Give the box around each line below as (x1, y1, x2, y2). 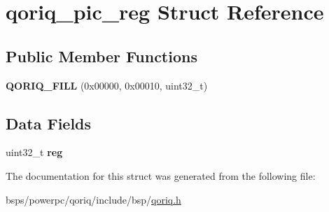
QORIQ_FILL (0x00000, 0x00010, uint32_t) (6, 78, 208, 92)
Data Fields (6, 112, 92, 134)
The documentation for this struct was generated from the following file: (6, 168, 316, 183)
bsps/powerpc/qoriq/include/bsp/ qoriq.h (6, 192, 181, 206)
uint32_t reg (6, 145, 63, 160)
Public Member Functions (6, 45, 197, 66)
